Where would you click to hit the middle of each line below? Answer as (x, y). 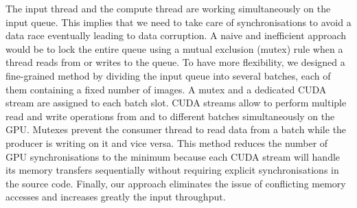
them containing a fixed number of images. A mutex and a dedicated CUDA (166, 89)
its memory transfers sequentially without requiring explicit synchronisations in (172, 170)
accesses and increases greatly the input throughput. (116, 197)
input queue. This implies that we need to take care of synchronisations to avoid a (178, 22)
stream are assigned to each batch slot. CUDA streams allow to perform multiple (176, 103)
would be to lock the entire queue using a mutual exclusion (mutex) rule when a (174, 48)
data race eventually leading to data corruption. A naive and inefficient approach (176, 35)
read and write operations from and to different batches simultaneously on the (170, 116)
